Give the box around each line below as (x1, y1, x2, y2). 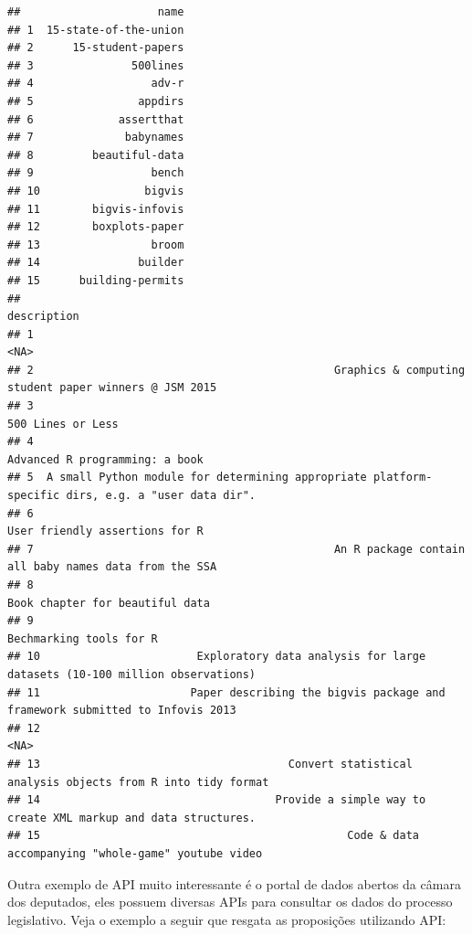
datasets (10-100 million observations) (7, 667, 257, 681)
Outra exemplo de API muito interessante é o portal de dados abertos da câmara (7, 874, 461, 893)
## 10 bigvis (7, 184, 184, 197)
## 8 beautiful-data (7, 148, 184, 162)
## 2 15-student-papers (7, 41, 184, 55)
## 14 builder (7, 256, 184, 270)
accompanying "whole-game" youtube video (7, 846, 263, 860)
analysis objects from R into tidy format (7, 775, 269, 789)
